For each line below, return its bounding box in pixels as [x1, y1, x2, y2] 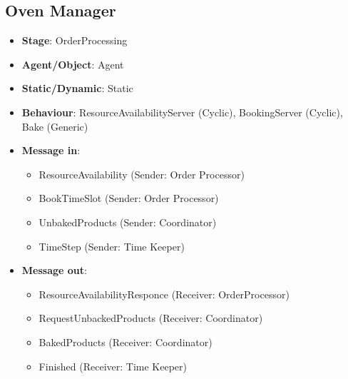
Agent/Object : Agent [21, 56, 124, 71]
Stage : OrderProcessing [21, 33, 128, 48]
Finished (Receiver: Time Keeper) [39, 358, 188, 373]
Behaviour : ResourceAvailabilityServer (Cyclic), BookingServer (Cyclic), [21, 104, 343, 119]
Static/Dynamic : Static [21, 81, 133, 96]
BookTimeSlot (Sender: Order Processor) [39, 191, 219, 206]
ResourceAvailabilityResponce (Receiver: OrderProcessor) [39, 286, 290, 301]
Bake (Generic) [21, 118, 88, 133]
